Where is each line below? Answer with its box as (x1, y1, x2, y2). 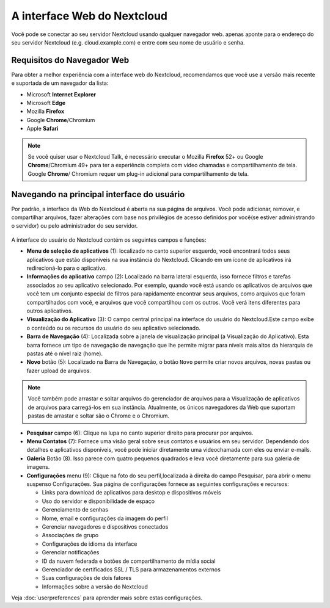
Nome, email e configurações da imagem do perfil (42, 515, 168, 522)
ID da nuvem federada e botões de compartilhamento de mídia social (42, 557, 216, 565)
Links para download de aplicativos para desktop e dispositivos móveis (42, 489, 221, 496)
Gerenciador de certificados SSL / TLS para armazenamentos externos (42, 565, 221, 573)
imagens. (26, 463, 50, 471)
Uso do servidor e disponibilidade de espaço (42, 498, 155, 505)
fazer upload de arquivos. (26, 367, 92, 374)
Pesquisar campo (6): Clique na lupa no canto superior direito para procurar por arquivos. (26, 429, 254, 436)
